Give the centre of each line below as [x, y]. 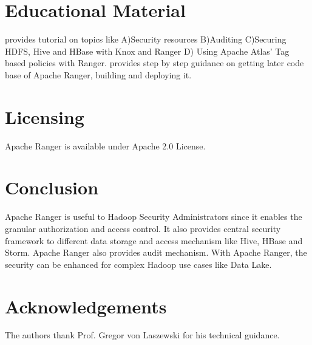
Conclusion [52, 187]
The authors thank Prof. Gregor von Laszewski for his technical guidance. [142, 335]
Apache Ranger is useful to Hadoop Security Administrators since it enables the [154, 217]
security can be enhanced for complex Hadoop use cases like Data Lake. [138, 264]
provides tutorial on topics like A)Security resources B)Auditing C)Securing [146, 39]
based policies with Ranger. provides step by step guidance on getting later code [154, 63]
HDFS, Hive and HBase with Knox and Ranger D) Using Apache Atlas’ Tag [147, 51]
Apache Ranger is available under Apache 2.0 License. [105, 145]
